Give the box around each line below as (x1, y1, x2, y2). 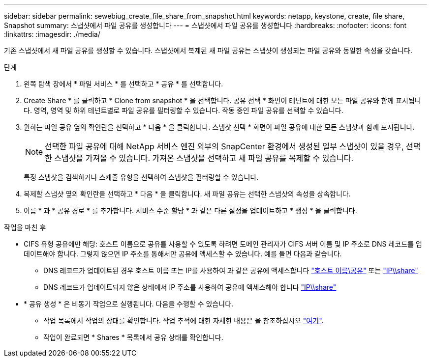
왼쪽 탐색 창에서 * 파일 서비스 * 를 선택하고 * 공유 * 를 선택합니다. (24, 80, 223, 88)
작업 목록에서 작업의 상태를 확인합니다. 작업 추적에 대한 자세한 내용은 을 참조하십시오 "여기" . (43, 316, 324, 325)
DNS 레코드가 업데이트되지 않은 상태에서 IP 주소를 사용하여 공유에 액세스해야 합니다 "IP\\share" (43, 283, 337, 291)
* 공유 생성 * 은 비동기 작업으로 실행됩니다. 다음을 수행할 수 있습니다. (24, 300, 234, 308)
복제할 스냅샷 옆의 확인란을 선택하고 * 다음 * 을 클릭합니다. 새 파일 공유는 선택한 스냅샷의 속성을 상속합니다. (24, 190, 351, 198)
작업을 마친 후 (4, 223, 46, 231)
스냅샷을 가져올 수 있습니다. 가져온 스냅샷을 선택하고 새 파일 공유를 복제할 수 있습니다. (54, 153, 354, 163)
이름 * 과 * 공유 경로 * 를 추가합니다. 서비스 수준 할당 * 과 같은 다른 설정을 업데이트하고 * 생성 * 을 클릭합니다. (24, 206, 357, 215)
